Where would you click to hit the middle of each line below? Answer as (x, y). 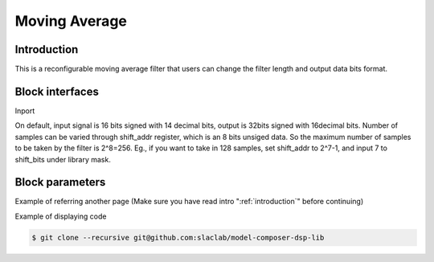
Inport (25, 111)
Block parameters (60, 182)
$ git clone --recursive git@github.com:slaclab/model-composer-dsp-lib (178, 237)
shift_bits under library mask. (63, 159)
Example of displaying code (61, 216)
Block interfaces (57, 91)
